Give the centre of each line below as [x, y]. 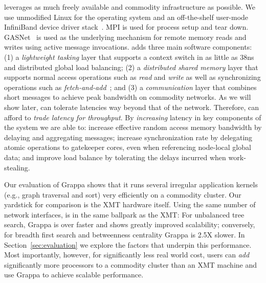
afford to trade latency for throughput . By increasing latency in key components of [133, 117]
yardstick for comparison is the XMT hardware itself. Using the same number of [130, 204]
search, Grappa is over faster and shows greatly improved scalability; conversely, [130, 224]
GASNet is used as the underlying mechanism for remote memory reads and [125, 37]
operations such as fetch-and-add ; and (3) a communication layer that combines [130, 87]
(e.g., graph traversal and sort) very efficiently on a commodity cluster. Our [123, 194]
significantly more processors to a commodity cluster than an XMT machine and [131, 264]
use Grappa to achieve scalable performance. [74, 275]
